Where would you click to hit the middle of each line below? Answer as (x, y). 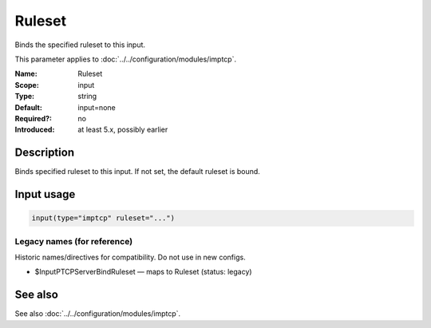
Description (45, 153)
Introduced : (35, 130)
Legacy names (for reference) (74, 241)
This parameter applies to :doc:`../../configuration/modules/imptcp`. (126, 59)
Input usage (45, 194)
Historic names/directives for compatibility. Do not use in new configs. (130, 257)
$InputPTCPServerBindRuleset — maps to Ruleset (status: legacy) (143, 272)
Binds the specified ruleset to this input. (80, 45)
